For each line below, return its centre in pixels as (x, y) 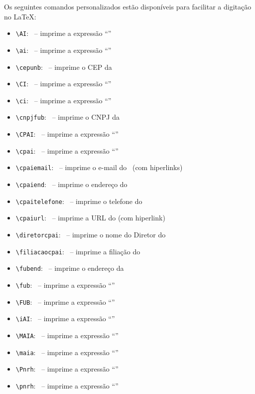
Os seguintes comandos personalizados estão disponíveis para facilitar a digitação (128, 6)
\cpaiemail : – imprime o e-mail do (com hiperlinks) (99, 167)
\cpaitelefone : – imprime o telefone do (79, 201)
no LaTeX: (20, 16)
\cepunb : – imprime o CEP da (64, 67)
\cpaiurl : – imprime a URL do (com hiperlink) (90, 218)
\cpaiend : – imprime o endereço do (71, 184)
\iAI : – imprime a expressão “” (65, 318)
